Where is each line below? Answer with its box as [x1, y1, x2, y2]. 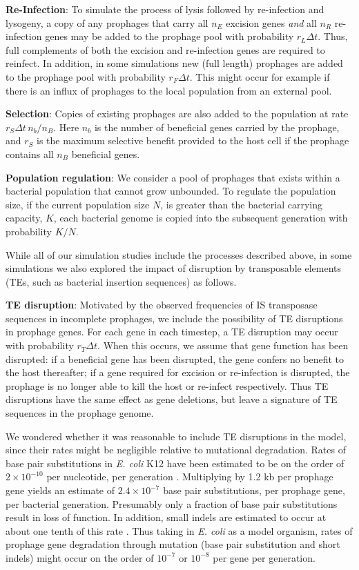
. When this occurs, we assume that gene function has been [97, 338, 349, 353]
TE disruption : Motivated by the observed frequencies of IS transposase [6, 297, 318, 312]
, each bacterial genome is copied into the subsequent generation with [53, 210, 348, 225]
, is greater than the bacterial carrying [160, 197, 322, 211]
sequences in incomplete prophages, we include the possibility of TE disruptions [6, 311, 343, 325]
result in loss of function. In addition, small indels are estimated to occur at [6, 510, 327, 524]
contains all [6, 146, 54, 161]
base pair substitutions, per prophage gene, [163, 483, 345, 497]
